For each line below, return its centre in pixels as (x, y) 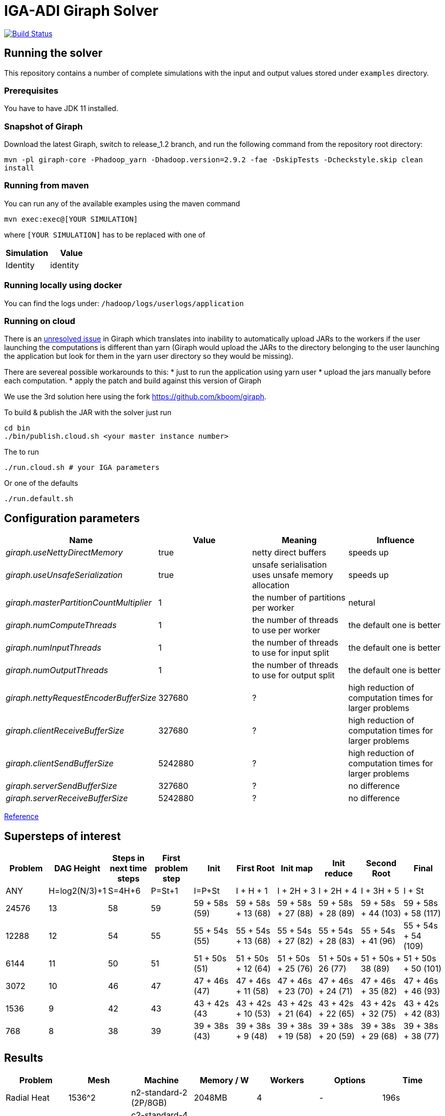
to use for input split (291, 653)
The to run (22, 452)
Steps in (129, 858)
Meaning (299, 540)
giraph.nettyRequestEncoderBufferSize (81, 698)
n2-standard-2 (159, 1092)
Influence (396, 540)
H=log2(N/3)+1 (77, 891)
